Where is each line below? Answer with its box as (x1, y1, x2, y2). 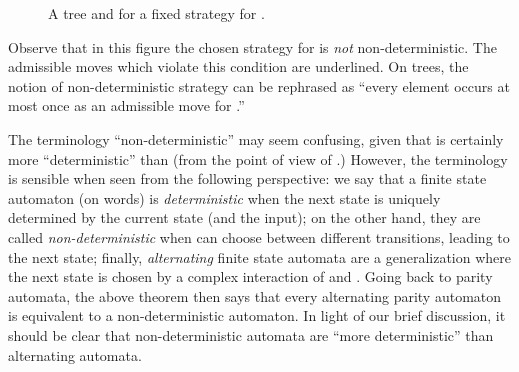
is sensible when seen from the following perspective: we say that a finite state (8, 168, 487, 189)
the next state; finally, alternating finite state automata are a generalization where (8, 246, 511, 267)
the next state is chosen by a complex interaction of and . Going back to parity (8, 266, 493, 287)
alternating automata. (8, 344, 142, 365)
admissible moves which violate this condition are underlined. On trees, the (8, 56, 469, 77)
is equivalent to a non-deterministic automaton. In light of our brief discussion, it (8, 305, 506, 326)
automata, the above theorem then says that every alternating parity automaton (8, 285, 502, 306)
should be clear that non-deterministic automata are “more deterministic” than (8, 324, 494, 345)
